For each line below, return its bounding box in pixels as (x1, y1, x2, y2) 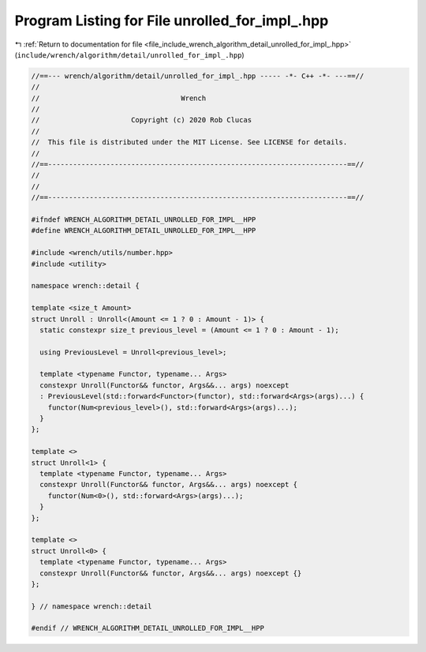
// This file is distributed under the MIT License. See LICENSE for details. (31, 138, 348, 147)
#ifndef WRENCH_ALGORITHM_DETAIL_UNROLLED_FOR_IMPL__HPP (31, 215, 256, 224)
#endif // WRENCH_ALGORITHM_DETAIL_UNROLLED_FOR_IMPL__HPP (31, 624, 264, 633)
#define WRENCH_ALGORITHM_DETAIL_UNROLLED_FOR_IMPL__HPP (31, 226, 256, 235)
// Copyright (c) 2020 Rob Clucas (31, 115, 252, 125)
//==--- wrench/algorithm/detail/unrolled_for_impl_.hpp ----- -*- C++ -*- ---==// (31, 71, 364, 81)
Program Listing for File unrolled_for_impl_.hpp (14, 12, 329, 29)
